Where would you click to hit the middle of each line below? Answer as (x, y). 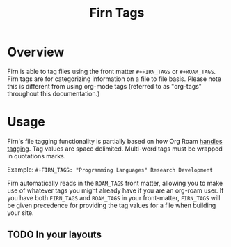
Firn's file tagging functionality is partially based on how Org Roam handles (115, 141)
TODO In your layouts (55, 235)
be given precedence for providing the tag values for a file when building (112, 205)
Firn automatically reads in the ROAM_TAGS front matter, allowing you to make (115, 183)
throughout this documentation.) (54, 93)
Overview (36, 52)
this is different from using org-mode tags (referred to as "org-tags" (104, 86)
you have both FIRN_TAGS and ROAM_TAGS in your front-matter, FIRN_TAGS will (114, 197)
